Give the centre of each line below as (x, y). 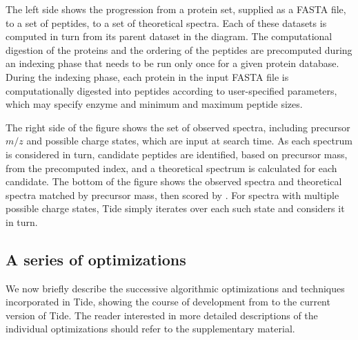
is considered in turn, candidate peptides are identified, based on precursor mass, (177, 154)
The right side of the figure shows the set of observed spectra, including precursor (178, 127)
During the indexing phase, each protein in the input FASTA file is (147, 76)
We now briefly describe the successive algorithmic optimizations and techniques (175, 288)
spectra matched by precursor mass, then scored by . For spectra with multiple (172, 195)
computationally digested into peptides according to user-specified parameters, (171, 90)
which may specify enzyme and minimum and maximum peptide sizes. (154, 104)
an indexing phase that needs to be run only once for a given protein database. (172, 63)
